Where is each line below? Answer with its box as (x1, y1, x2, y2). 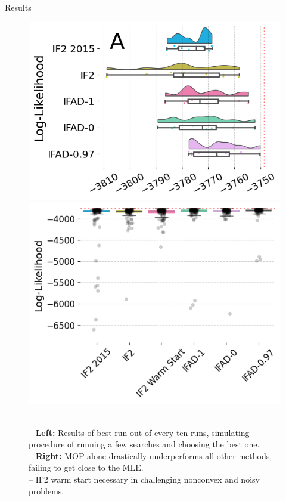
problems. (29, 484, 64, 497)
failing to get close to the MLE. (29, 461, 144, 474)
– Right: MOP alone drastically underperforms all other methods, (29, 449, 272, 462)
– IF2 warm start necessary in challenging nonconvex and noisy (29, 473, 260, 485)
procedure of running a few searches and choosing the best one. (29, 438, 260, 450)
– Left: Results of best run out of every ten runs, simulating (29, 426, 250, 438)
